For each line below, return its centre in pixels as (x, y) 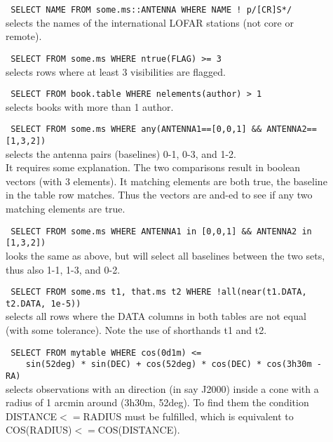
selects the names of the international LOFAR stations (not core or (150, 22)
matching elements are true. (66, 209)
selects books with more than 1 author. (90, 106)
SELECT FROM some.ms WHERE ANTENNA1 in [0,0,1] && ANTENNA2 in (161, 231)
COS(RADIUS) (39, 430)
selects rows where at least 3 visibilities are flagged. (116, 71)
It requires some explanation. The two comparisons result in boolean (153, 167)
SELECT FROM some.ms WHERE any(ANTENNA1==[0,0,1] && (136, 129)
